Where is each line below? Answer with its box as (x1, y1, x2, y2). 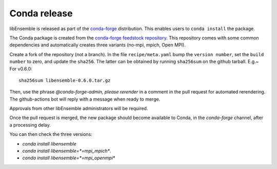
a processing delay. (9, 122, 51, 128)
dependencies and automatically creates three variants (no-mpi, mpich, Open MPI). (9, 42, 186, 48)
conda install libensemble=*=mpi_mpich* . (22, 148, 111, 154)
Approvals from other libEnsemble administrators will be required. (9, 105, 148, 112)
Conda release (9, 8, 73, 19)
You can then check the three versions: (9, 131, 92, 137)
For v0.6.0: (9, 65, 33, 71)
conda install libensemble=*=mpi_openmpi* (22, 155, 115, 161)
